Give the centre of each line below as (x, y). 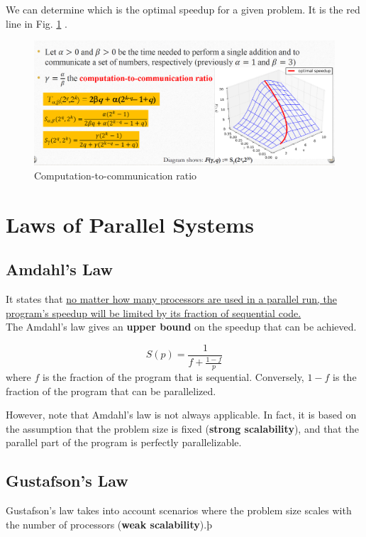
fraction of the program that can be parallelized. (111, 391)
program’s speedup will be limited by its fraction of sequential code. (154, 312)
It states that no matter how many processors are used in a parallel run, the (171, 298)
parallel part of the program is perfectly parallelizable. (124, 442)
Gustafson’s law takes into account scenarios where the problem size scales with (179, 510)
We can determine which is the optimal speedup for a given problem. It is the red (183, 9)
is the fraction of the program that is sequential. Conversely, (173, 376)
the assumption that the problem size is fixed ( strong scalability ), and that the (182, 428)
